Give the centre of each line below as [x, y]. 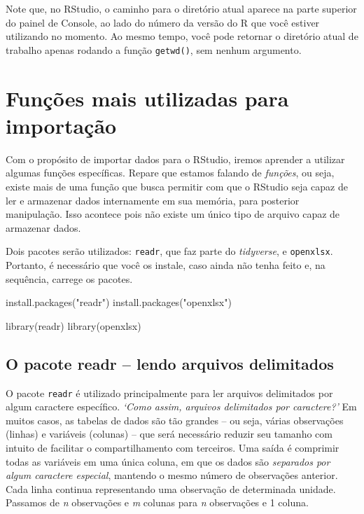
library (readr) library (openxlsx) [73, 325]
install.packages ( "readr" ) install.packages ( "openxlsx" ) [119, 302]
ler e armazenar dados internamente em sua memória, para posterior [153, 200]
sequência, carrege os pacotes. [69, 278]
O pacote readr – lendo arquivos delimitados [170, 363]
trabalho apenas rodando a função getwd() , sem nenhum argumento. [154, 49]
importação [61, 125]
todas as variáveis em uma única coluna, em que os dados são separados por [168, 461]
